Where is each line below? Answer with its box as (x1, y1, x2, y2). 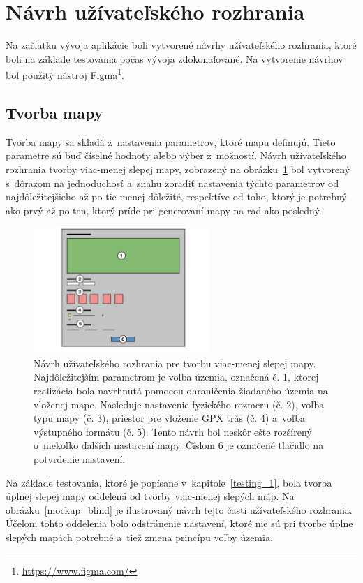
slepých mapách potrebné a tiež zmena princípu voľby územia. (6, 529, 273, 544)
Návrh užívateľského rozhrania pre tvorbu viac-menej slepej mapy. (34, 355, 316, 370)
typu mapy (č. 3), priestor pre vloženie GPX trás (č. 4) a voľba (34, 411, 306, 425)
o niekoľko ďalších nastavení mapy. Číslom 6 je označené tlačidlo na (34, 438, 324, 452)
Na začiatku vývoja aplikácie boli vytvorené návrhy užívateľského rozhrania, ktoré (6, 38, 357, 52)
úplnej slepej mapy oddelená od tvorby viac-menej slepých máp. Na (6, 489, 295, 503)
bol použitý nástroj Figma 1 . (6, 66, 124, 82)
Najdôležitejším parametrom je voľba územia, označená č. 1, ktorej (34, 369, 319, 384)
